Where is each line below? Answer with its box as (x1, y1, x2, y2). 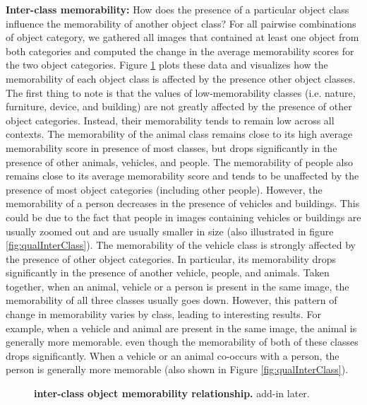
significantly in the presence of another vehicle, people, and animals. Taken (6, 265, 330, 280)
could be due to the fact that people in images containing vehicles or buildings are (6, 209, 361, 224)
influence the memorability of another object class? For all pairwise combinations (6, 16, 356, 30)
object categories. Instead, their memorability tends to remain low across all (6, 112, 335, 127)
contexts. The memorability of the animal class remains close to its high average (6, 127, 353, 141)
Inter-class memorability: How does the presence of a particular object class (6, 2, 349, 16)
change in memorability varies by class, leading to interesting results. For (6, 307, 321, 322)
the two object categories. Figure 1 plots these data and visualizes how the (6, 57, 328, 72)
